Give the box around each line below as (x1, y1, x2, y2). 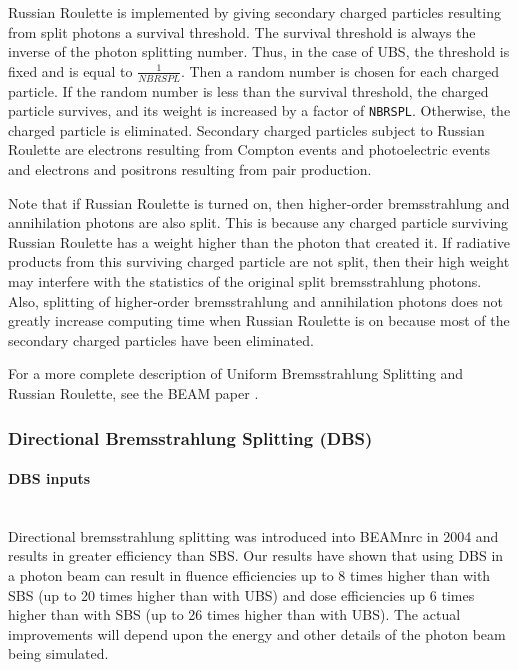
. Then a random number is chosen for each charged (180, 60, 499, 81)
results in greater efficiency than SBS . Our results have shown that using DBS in (8, 545, 504, 566)
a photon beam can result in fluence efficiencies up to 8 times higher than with (8, 565, 491, 585)
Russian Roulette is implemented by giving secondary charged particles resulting (8, 2, 501, 22)
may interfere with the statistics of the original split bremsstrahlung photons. (8, 271, 482, 292)
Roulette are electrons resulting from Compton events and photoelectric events (8, 139, 491, 160)
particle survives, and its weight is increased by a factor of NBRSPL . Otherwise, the (8, 100, 511, 121)
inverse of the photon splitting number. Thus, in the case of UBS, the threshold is (8, 41, 510, 62)
